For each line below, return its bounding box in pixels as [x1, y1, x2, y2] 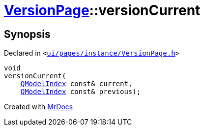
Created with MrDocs [4, 102, 73, 111]
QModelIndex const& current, [20, 80, 133, 88]
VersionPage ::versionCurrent [4, 2, 201, 19]
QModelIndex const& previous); [20, 88, 141, 96]
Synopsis [4, 28, 51, 40]
